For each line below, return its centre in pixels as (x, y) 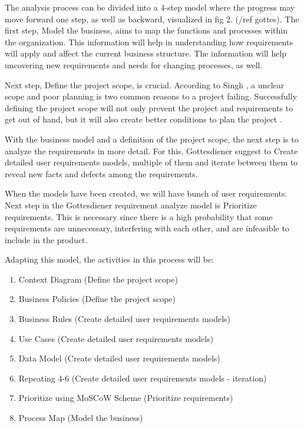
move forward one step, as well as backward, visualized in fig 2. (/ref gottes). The (152, 19)
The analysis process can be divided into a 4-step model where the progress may (150, 7)
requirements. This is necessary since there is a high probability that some (139, 216)
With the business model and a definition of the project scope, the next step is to (152, 139)
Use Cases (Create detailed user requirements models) (116, 338)
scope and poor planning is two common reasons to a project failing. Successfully (151, 96)
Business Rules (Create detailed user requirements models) (124, 319)
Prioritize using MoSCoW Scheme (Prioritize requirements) (126, 398)
